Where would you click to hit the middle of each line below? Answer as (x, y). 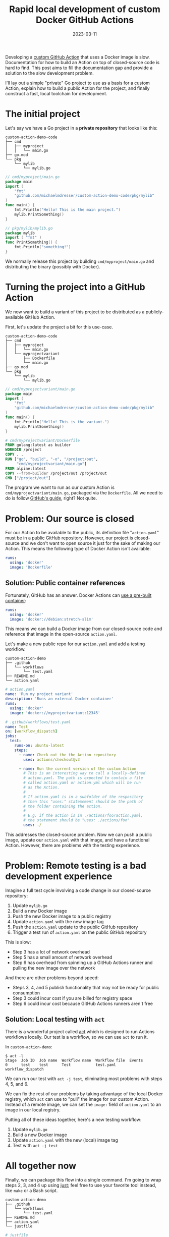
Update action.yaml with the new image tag (58, 921)
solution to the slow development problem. (50, 73)
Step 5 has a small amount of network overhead (62, 957)
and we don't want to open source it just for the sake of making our (91, 543)
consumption (26, 993)
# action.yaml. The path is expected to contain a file (83, 778)
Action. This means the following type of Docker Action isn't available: (78, 549)
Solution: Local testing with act (55, 1019)
